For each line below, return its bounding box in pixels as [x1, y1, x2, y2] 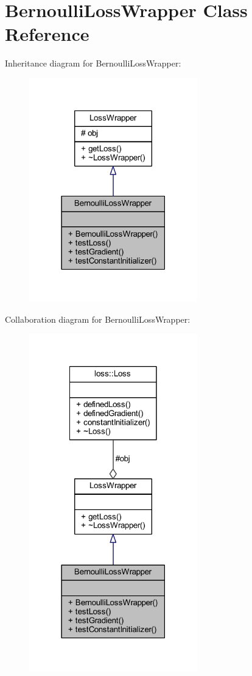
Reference [5, 21, 89, 46]
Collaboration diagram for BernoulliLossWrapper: [5, 312, 191, 325]
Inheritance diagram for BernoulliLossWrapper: [5, 57, 181, 70]
